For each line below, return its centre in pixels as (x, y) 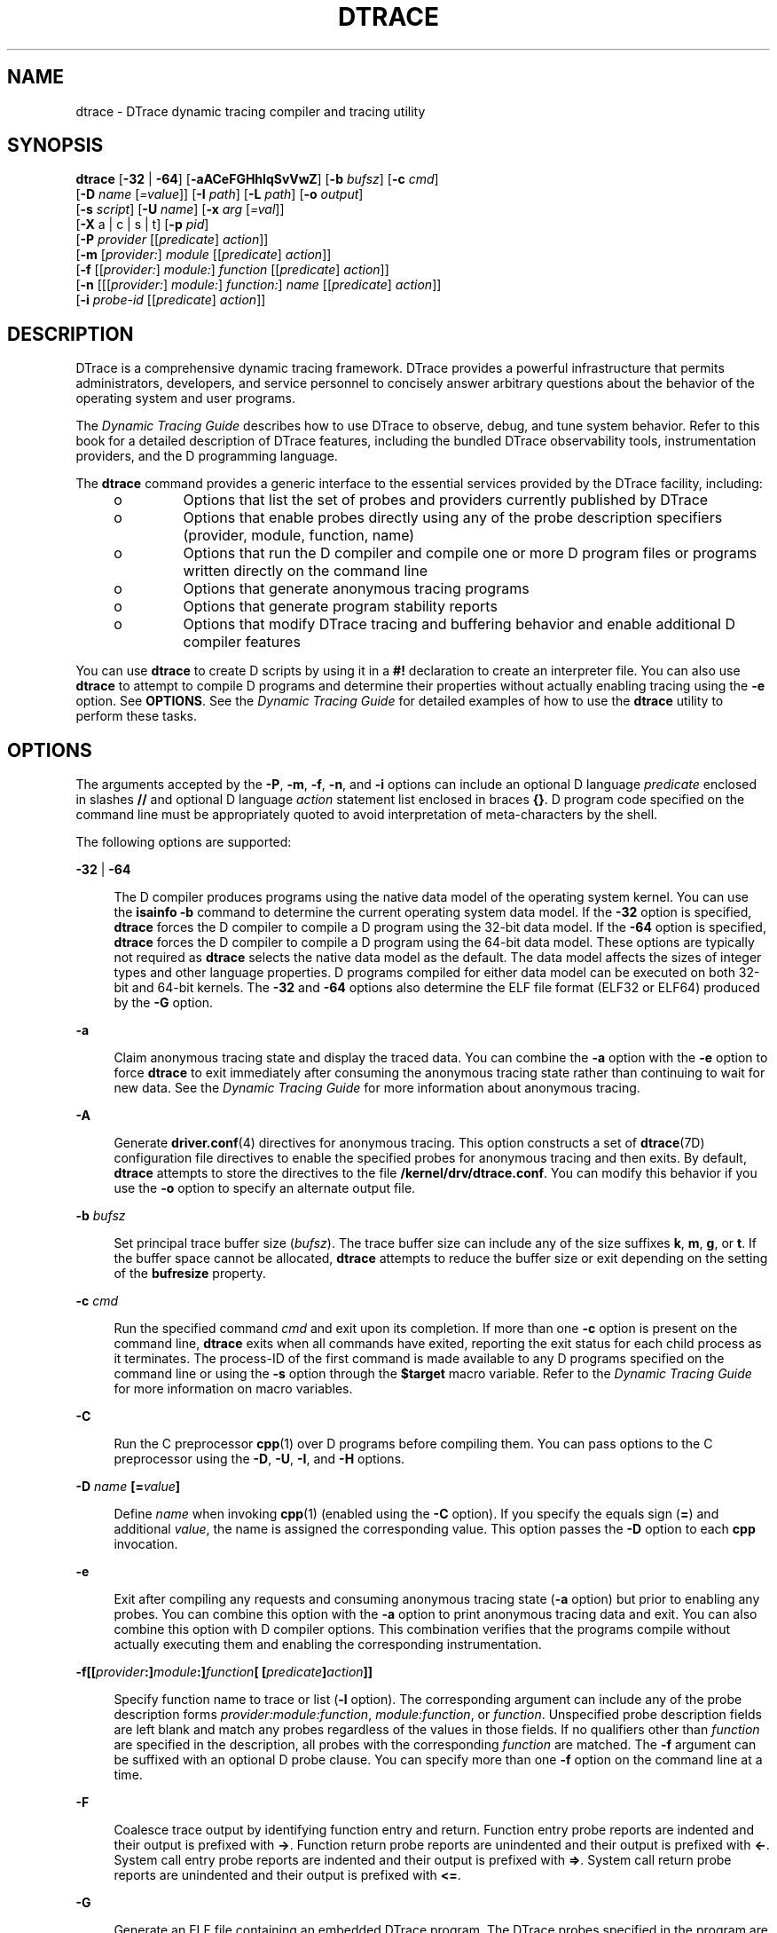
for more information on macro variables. (233, 1389)
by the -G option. (164, 1003)
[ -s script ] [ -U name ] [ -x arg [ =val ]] (180, 209)
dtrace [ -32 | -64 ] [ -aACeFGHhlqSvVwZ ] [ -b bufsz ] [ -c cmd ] (257, 179)
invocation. (146, 1544)
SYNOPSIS (55, 146)
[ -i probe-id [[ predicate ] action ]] (171, 300)
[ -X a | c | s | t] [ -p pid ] (142, 225)
